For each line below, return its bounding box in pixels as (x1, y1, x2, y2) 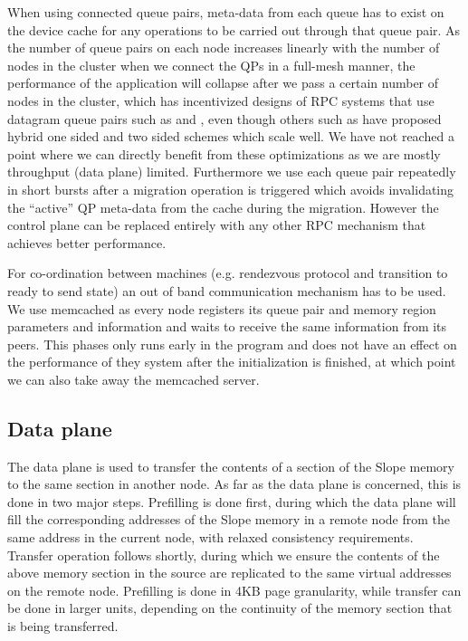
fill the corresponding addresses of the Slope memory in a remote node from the (7, 510, 450, 529)
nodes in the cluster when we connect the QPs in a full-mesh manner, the (7, 55, 415, 74)
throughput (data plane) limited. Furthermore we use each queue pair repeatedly (7, 162, 456, 181)
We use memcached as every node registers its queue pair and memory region (7, 299, 436, 318)
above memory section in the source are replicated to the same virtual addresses (7, 563, 452, 582)
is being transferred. (7, 617, 119, 636)
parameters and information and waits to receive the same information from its (7, 317, 447, 336)
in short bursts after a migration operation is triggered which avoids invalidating (7, 179, 454, 198)
